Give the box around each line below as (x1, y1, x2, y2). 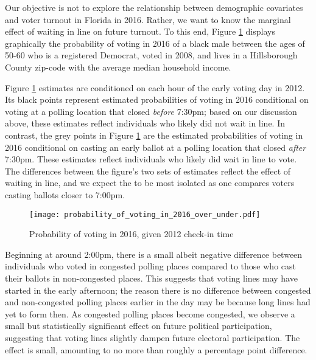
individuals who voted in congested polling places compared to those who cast (5, 260, 296, 272)
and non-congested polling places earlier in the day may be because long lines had (5, 296, 311, 308)
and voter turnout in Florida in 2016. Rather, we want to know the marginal (5, 13, 291, 26)
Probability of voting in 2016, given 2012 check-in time (29, 227, 234, 240)
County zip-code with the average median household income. (5, 60, 231, 73)
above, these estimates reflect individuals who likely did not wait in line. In (5, 117, 286, 130)
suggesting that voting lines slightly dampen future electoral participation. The (5, 331, 300, 344)
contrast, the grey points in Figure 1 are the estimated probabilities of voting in (5, 128, 303, 141)
